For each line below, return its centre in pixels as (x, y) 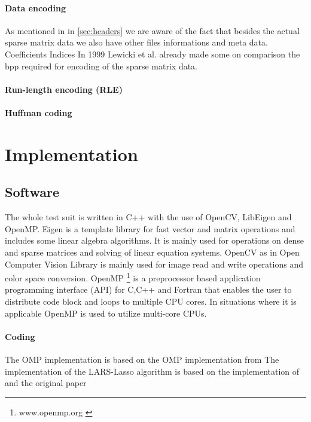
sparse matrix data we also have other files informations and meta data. (136, 42)
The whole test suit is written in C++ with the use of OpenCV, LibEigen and (148, 217)
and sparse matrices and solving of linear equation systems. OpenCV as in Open (152, 252)
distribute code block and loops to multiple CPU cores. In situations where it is (151, 301)
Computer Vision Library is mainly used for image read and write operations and (154, 264)
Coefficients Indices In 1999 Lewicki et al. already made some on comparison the (153, 54)
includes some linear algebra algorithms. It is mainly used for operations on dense (155, 240)
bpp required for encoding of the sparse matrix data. (101, 66)
